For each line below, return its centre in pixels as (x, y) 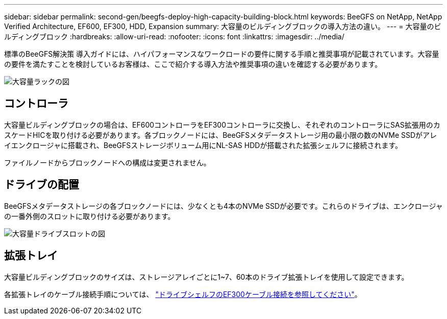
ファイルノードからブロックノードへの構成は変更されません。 (107, 162)
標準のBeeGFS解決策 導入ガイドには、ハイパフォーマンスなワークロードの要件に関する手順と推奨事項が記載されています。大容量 (222, 54)
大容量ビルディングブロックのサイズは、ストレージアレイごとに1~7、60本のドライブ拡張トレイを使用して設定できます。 (206, 277)
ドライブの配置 (42, 185)
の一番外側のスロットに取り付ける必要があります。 (90, 216)
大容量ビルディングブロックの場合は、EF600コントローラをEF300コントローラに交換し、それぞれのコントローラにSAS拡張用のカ (222, 125)
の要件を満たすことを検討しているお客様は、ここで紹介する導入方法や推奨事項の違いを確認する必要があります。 (193, 64)
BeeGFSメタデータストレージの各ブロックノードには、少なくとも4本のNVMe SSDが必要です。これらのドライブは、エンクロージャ (224, 206)
